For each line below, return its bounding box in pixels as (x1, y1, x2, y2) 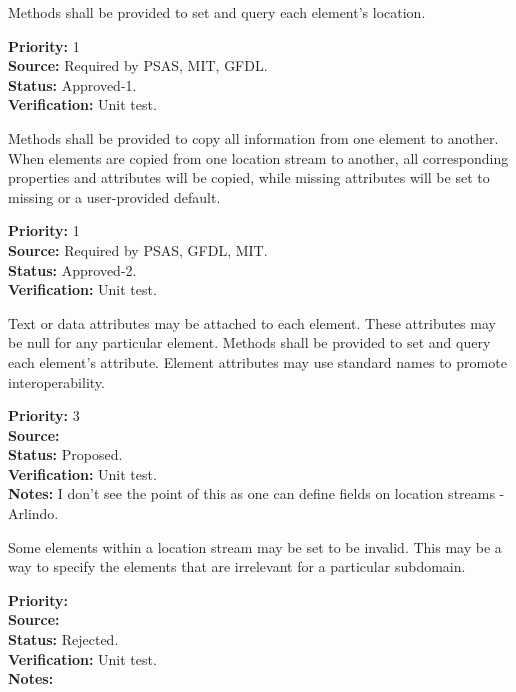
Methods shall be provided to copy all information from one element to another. (8, 127, 499, 148)
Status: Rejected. (8, 629, 119, 650)
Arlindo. (8, 503, 59, 524)
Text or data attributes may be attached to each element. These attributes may (8, 312, 496, 333)
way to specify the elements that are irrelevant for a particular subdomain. (8, 556, 466, 577)
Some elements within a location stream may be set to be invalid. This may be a (8, 536, 502, 557)
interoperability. (8, 371, 105, 392)
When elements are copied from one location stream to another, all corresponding (8, 147, 509, 168)
